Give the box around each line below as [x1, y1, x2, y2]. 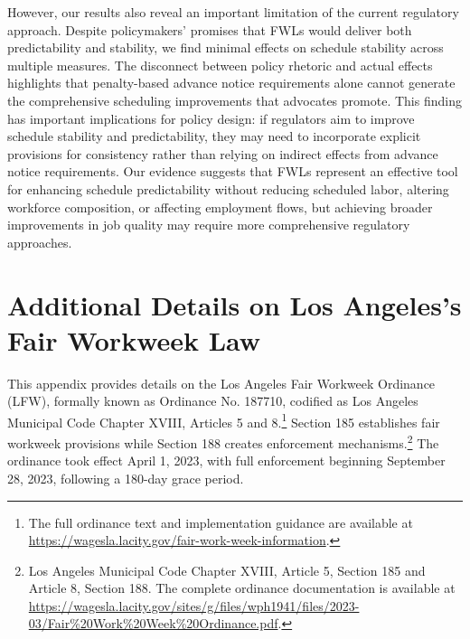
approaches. [7, 232, 72, 251]
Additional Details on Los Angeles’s [7, 286, 462, 323]
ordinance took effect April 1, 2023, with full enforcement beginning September [7, 451, 446, 470]
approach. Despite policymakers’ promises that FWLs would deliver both [7, 20, 412, 39]
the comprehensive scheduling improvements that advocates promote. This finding [7, 90, 462, 109]
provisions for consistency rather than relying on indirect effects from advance [7, 144, 438, 163]
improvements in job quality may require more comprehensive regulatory [7, 215, 410, 234]
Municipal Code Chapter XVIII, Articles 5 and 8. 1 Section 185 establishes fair [7, 409, 440, 431]
